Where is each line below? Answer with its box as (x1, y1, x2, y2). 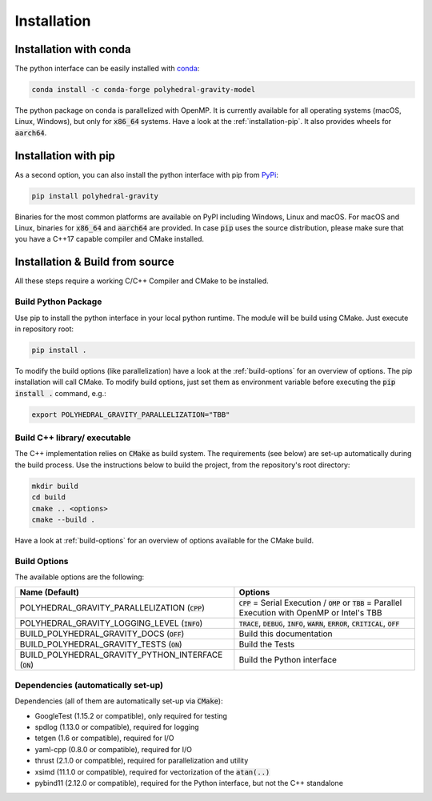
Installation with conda (14, 42, 131, 56)
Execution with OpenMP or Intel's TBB (238, 607, 382, 619)
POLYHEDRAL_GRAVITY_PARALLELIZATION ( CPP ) (19, 603, 206, 614)
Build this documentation (238, 628, 333, 639)
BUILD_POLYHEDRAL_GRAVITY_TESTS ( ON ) (19, 639, 183, 650)
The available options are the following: (14, 572, 145, 582)
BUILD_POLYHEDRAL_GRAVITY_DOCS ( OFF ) (19, 628, 185, 639)
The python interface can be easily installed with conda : (14, 64, 200, 74)
